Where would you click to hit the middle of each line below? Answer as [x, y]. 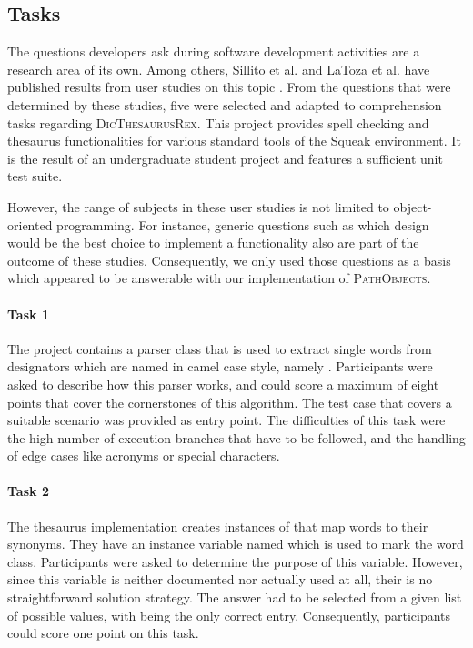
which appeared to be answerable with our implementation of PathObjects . [219, 278]
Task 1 [28, 314]
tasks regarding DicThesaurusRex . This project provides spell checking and [218, 122]
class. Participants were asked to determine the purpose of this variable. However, [235, 561]
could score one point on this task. [103, 633]
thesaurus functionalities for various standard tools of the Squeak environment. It [234, 141]
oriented [30, 224]
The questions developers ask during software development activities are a [214, 51]
